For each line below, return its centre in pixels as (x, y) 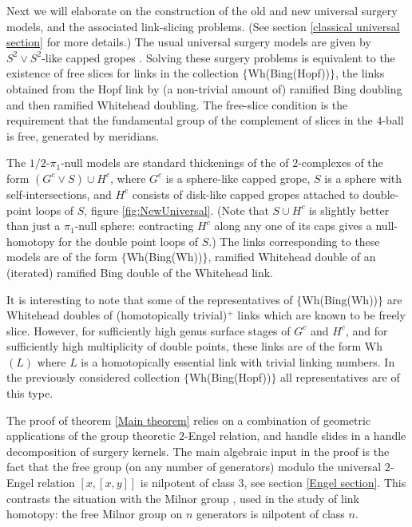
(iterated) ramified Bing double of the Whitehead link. (140, 272)
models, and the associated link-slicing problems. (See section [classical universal (203, 26)
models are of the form (62, 257)
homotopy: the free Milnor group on (95, 514)
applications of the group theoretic (91, 436)
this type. (30, 393)
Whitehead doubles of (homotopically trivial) (117, 315)
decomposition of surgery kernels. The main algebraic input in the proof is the (198, 451)
